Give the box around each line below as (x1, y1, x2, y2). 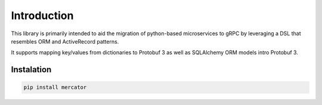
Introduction (11, 9, 74, 22)
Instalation (11, 64, 52, 75)
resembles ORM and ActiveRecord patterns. (11, 38, 119, 45)
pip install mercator (23, 84, 87, 91)
